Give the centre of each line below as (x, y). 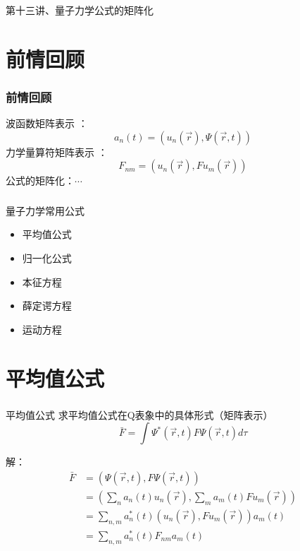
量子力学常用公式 (45, 210)
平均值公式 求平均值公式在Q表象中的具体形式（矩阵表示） (139, 414)
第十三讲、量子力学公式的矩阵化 (80, 10)
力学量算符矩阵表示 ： (57, 152)
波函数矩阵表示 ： (47, 123)
